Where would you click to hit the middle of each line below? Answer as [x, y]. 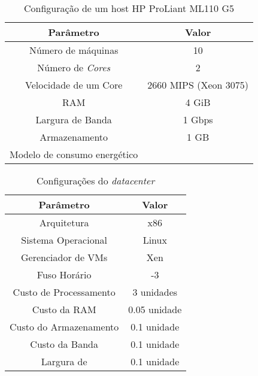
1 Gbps [198, 119]
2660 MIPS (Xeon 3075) [198, 85]
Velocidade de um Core [74, 85]
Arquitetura [64, 222]
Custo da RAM [64, 309]
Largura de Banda [74, 119]
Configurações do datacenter [96, 181]
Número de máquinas [74, 50]
